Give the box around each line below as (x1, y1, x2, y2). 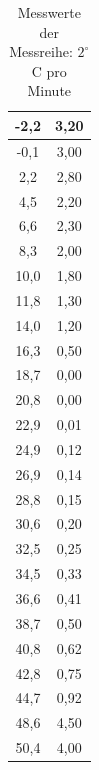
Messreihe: (9, 41, 73, 62)
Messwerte (17, 2, 81, 22)
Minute (27, 80, 72, 101)
